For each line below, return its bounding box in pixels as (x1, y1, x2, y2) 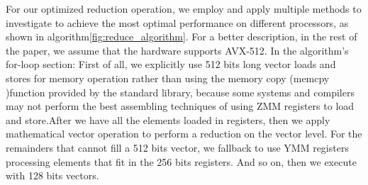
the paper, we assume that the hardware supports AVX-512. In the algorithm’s (6, 43, 349, 57)
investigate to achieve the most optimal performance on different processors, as (6, 15, 349, 30)
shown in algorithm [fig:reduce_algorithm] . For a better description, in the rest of (6, 29, 357, 44)
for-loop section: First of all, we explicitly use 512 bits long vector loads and (6, 57, 336, 72)
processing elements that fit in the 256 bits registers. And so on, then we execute (6, 154, 357, 169)
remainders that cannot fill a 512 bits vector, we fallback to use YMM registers (6, 140, 349, 155)
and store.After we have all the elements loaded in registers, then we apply (6, 112, 330, 127)
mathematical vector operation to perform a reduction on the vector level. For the (6, 126, 362, 141)
